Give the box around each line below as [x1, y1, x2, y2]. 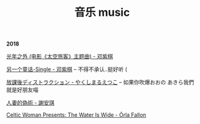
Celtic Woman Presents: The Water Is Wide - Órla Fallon [6, 111, 147, 119]
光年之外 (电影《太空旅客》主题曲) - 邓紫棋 [6, 53, 114, 60]
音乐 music [74, 5, 130, 19]
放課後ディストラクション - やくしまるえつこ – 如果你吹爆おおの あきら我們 [6, 78, 195, 86]
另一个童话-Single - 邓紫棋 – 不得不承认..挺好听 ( [6, 66, 128, 73]
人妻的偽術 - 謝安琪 [6, 99, 55, 106]
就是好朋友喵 [6, 86, 38, 94]
